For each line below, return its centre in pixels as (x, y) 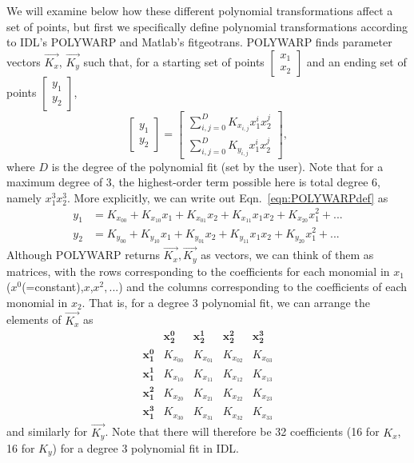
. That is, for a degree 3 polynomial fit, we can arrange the (226, 302)
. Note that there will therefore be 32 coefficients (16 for (242, 431)
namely (24, 197)
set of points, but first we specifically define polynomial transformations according (207, 26)
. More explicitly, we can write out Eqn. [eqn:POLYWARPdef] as (228, 197)
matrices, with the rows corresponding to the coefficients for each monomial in (198, 271)
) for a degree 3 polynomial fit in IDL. (146, 448)
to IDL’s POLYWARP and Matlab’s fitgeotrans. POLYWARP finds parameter (199, 42)
